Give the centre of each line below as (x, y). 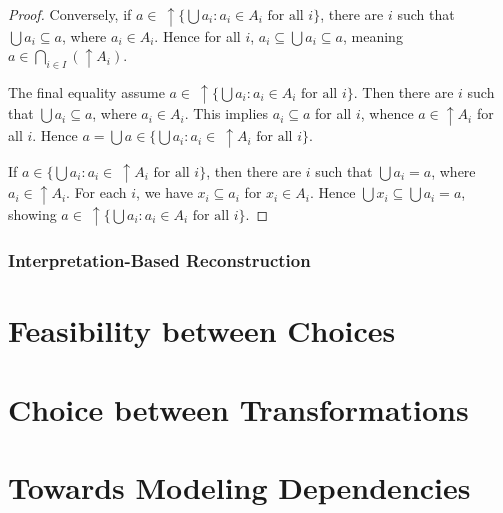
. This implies (226, 113)
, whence (387, 113)
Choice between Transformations (238, 408)
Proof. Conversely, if (70, 14)
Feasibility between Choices (202, 330)
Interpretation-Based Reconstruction (159, 260)
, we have (164, 192)
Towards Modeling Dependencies (239, 487)
